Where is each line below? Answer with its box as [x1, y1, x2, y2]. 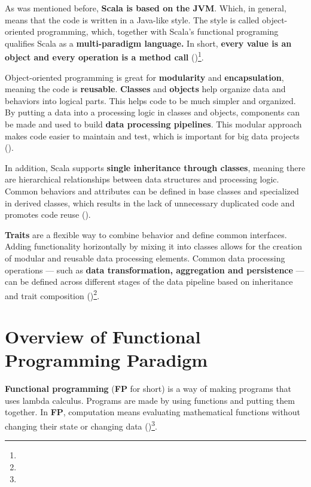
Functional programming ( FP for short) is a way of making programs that [5, 382, 292, 395]
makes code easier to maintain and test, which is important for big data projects [5, 129, 300, 142]
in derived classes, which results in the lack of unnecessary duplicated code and [5, 196, 295, 209]
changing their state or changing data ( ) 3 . [5, 418, 157, 432]
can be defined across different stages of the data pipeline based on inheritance [5, 275, 293, 288]
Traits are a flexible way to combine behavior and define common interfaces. [5, 228, 287, 241]
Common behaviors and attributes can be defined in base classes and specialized [5, 184, 299, 197]
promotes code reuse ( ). [5, 208, 91, 221]
